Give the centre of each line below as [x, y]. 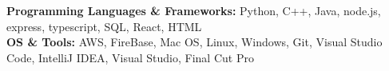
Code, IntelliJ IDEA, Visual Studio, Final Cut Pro [130, 57]
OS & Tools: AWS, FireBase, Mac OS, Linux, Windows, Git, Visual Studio [194, 42]
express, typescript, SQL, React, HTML [104, 26]
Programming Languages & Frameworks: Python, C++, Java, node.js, [194, 10]
